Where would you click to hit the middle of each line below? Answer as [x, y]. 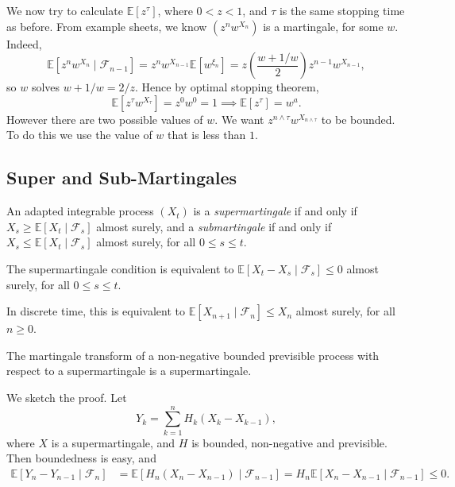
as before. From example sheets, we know [107, 26]
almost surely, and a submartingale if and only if [214, 226]
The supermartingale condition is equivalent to [120, 268]
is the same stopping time [342, 10]
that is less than [207, 135]
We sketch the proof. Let [67, 397]
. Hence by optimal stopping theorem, [227, 87]
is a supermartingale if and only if [275, 211]
